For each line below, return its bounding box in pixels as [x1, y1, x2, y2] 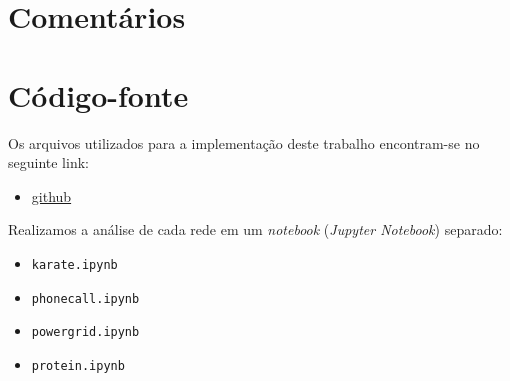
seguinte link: [8, 152, 89, 173]
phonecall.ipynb [31, 291, 140, 306]
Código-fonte [8, 74, 189, 115]
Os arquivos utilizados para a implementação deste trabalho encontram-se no [8, 132, 480, 153]
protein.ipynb [31, 358, 125, 373]
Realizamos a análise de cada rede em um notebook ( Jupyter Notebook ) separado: [8, 219, 503, 240]
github [31, 185, 72, 206]
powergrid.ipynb [31, 325, 140, 340]
